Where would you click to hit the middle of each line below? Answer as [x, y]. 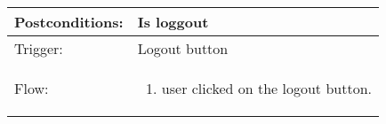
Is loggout [173, 22]
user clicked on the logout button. [266, 88]
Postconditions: [69, 22]
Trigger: [39, 48]
